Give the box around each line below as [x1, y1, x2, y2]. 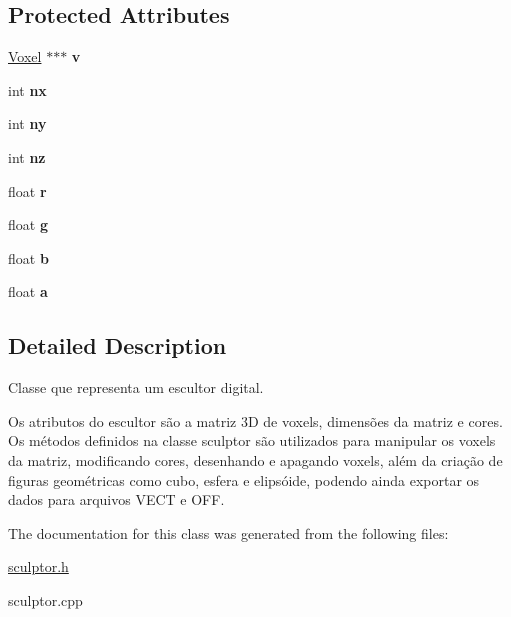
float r [8, 180, 47, 201]
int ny [8, 113, 47, 134]
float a [8, 281, 48, 302]
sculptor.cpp [8, 589, 83, 610]
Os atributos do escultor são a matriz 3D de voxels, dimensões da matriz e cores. [8, 410, 503, 431]
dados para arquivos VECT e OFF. [8, 489, 225, 510]
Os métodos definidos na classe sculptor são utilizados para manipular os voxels [8, 430, 496, 451]
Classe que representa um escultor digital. [8, 377, 264, 398]
